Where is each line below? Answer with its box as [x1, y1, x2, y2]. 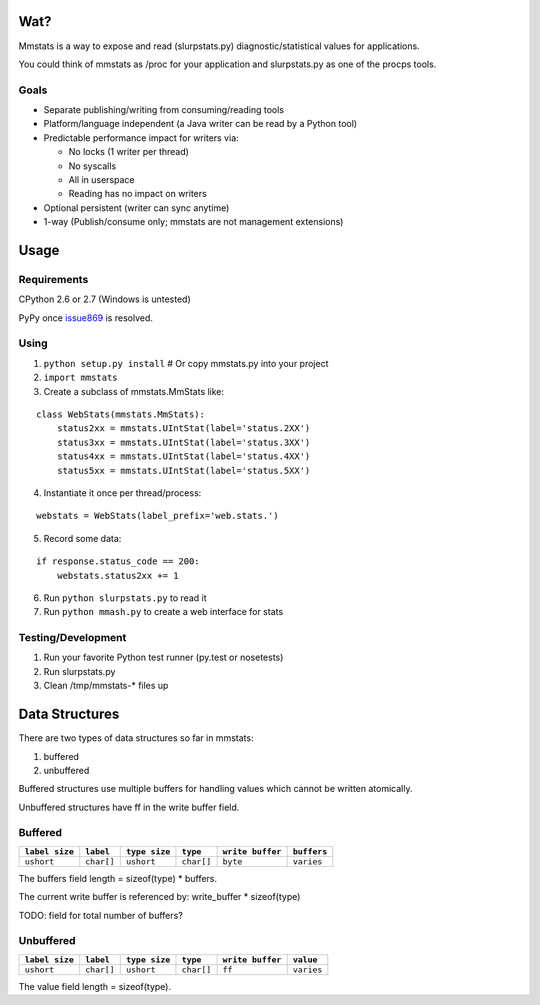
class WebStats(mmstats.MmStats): [36, 409, 205, 420]
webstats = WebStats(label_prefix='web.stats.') [36, 510, 279, 522]
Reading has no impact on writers [68, 188, 207, 200]
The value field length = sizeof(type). [18, 980, 172, 992]
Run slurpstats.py [43, 665, 116, 677]
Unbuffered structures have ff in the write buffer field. [18, 801, 240, 813]
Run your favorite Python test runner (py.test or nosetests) [43, 651, 284, 664]
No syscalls [68, 160, 117, 172]
